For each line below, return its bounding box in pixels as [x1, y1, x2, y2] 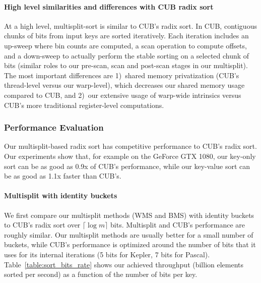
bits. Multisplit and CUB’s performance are [110, 219, 245, 230]
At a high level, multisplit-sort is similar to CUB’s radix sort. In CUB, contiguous [4, 20, 257, 31]
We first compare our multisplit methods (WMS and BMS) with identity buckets [4, 209, 254, 220]
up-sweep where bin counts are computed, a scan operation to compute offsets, [4, 40, 247, 50]
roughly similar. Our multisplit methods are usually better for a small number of [4, 229, 253, 240]
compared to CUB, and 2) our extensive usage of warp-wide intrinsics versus [4, 89, 241, 100]
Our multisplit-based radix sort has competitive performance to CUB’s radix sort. [4, 141, 257, 151]
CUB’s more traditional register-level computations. [4, 99, 164, 110]
